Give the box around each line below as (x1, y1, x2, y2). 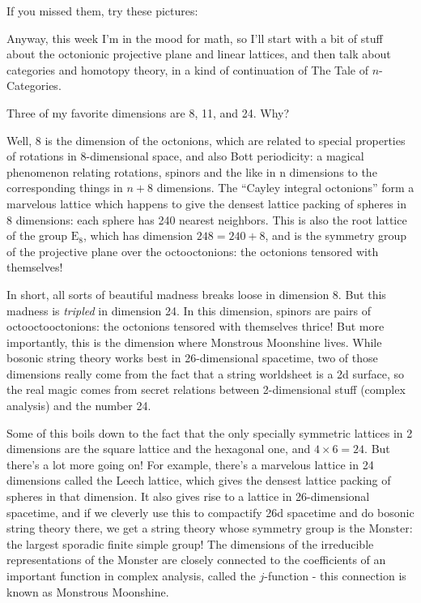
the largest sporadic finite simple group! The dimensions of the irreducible (6, 535, 374, 552)
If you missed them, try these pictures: (6, 2, 198, 19)
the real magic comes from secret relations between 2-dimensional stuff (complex (6, 381, 406, 398)
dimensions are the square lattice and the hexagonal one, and (6, 440, 311, 457)
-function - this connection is (264, 567, 406, 584)
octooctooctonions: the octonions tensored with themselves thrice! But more (6, 318, 385, 335)
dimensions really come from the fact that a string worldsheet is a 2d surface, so (6, 365, 405, 382)
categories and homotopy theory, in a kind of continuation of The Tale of (6, 61, 369, 78)
